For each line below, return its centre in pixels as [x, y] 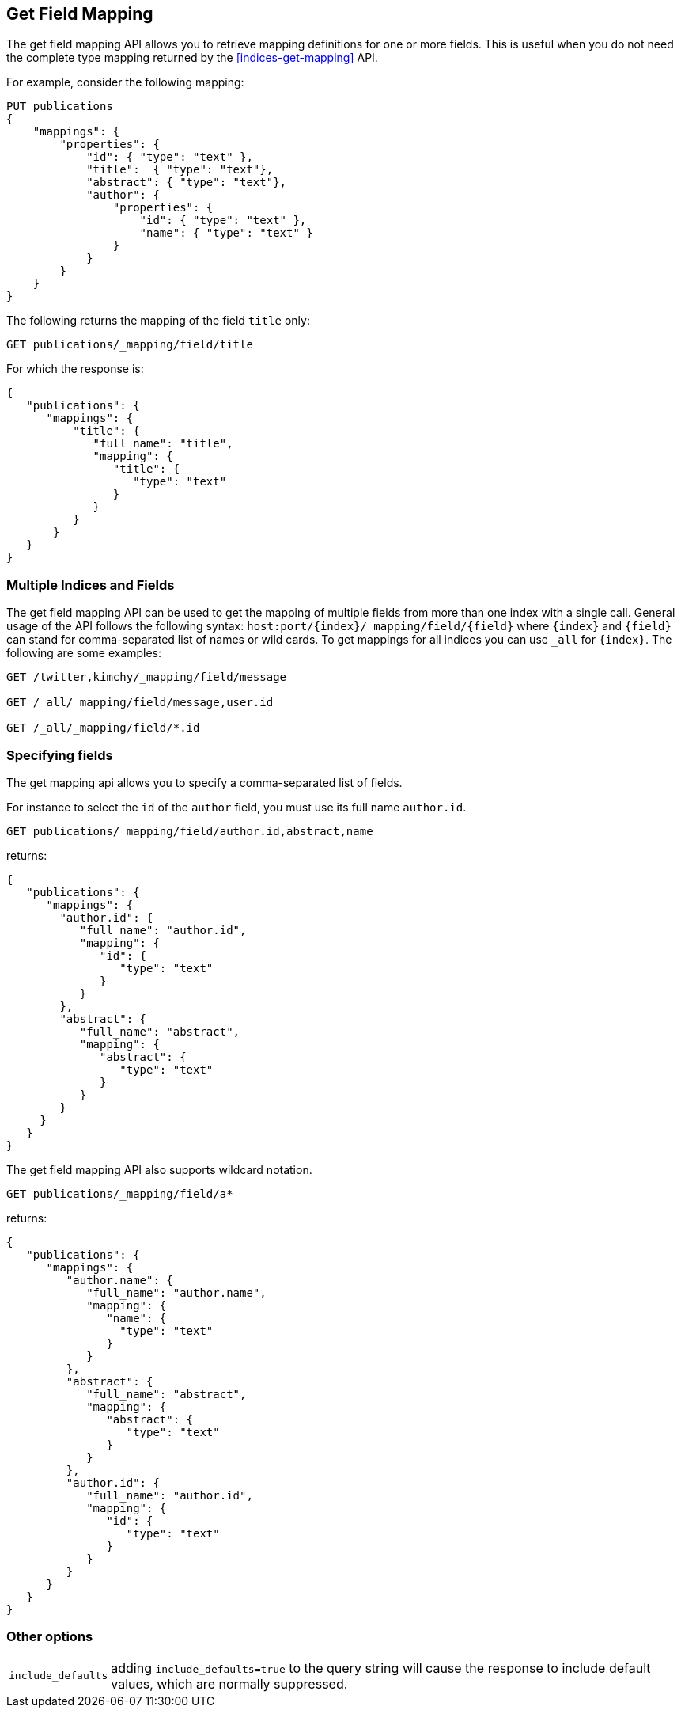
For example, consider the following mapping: [125, 82]
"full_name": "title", [163, 444]
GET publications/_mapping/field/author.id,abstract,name [190, 831]
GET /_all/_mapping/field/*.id [103, 728]
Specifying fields [60, 755]
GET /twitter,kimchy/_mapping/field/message [147, 677]
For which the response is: [75, 369]
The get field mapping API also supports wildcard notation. [159, 1169]
